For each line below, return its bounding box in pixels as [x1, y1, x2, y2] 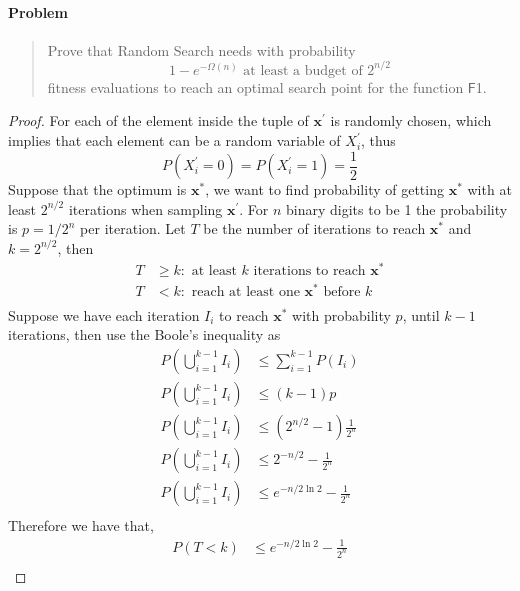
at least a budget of [243, 63, 363, 78]
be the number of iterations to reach [203, 218, 426, 239]
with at [467, 179, 512, 200]
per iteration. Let [80, 218, 186, 239]
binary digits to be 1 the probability [286, 198, 508, 219]
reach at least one [191, 284, 300, 299]
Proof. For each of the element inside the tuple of [8, 110, 309, 131]
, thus [361, 130, 396, 151]
